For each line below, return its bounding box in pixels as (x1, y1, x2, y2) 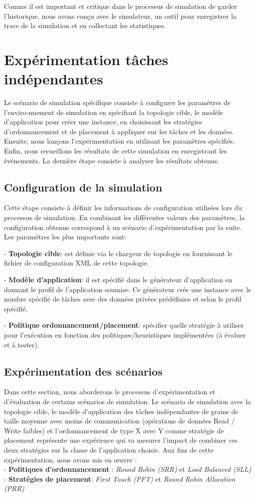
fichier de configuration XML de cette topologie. (4, 258, 149, 268)
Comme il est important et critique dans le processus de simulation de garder (4, 1, 237, 11)
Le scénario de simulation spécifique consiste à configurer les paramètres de (4, 97, 231, 108)
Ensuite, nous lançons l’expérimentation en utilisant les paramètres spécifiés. (4, 136, 235, 146)
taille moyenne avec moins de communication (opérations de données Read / (4, 416, 235, 426)
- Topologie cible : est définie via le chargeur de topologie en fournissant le (4, 248, 233, 258)
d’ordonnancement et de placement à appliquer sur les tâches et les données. (4, 126, 234, 136)
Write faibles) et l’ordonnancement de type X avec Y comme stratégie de (4, 425, 224, 435)
